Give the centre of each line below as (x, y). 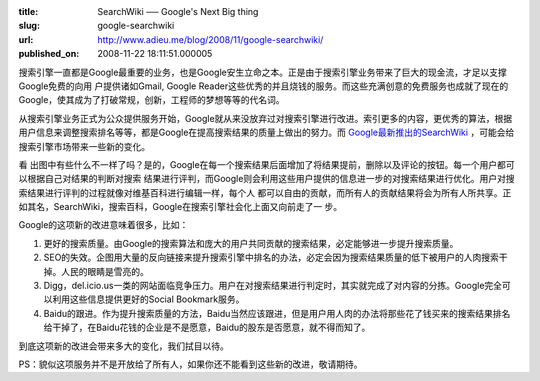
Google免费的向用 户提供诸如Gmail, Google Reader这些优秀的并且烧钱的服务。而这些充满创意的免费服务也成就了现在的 (263, 86)
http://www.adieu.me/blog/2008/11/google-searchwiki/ (210, 39)
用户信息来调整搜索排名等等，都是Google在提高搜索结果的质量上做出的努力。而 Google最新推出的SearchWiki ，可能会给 (266, 132)
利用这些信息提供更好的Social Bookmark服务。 (148, 299)
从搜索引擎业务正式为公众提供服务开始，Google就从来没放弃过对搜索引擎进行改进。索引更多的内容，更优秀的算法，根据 (265, 118)
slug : (29, 26)
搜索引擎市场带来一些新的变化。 (84, 146)
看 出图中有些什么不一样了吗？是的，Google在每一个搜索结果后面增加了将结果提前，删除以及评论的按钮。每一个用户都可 (266, 164)
